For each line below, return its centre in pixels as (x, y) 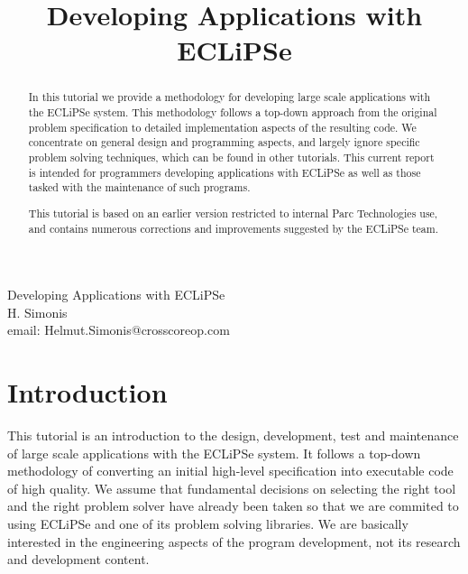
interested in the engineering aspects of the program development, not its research (234, 541)
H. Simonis (37, 312)
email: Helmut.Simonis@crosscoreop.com (119, 330)
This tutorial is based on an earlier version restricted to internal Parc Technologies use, (233, 213)
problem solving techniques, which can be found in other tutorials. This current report (231, 157)
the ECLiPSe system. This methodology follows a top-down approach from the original (233, 112)
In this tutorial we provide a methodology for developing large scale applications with (229, 97)
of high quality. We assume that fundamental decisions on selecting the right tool (232, 488)
